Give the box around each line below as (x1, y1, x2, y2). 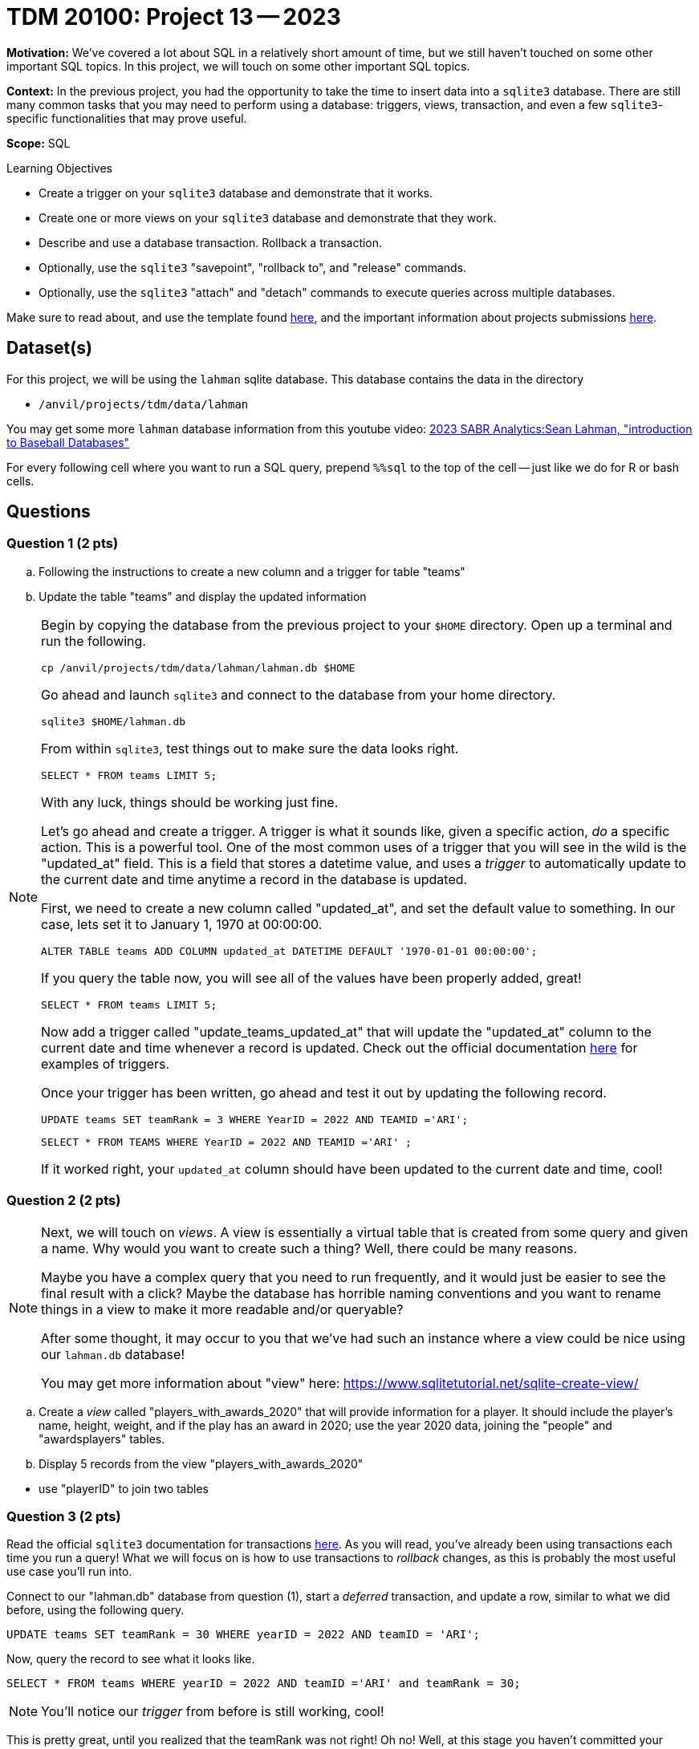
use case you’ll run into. (6, 1564, 132, 1579)
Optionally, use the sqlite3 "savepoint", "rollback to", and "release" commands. (39, 260, 467, 274)
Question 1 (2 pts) (6, 535, 119, 552)
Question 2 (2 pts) (6, 1192, 121, 1209)
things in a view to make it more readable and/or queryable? (41, 1301, 404, 1317)
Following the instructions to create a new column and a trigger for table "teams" (39, 564, 465, 578)
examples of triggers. (41, 1055, 170, 1072)
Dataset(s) (6, 338, 92, 359)
